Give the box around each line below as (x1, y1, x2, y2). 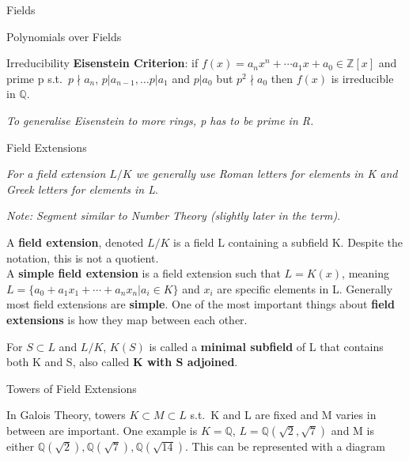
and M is (331, 421, 374, 438)
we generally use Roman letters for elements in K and (135, 165, 398, 182)
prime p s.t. (6, 70, 62, 86)
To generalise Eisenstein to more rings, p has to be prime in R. (6, 111, 314, 128)
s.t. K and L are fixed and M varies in (190, 406, 377, 423)
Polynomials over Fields (6, 28, 122, 44)
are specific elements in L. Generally (217, 280, 393, 297)
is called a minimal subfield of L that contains (149, 338, 384, 354)
